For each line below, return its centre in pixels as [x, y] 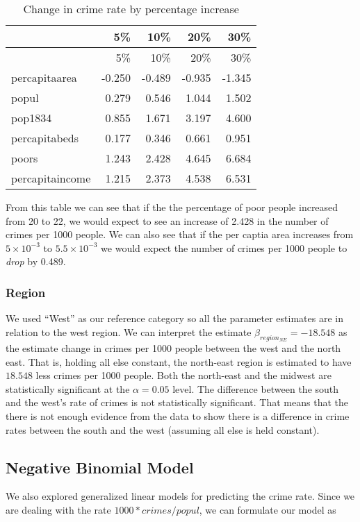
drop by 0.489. [36, 261]
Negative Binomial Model [100, 467]
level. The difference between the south [256, 388]
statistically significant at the [68, 388]
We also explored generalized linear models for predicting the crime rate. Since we [180, 496]
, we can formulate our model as [268, 509]
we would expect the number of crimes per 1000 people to [224, 247]
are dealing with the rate [58, 509]
